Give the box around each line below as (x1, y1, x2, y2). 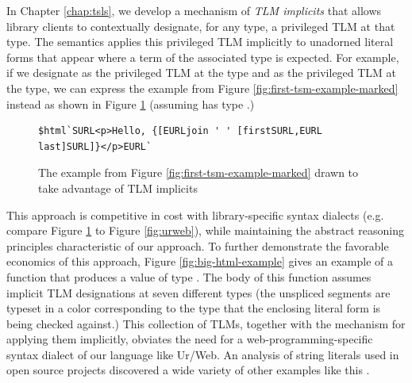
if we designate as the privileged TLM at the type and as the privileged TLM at (6, 64, 397, 81)
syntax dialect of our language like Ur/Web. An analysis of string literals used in (6, 346, 399, 362)
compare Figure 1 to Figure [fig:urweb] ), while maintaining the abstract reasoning (6, 222, 404, 239)
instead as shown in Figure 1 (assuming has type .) (6, 95, 255, 112)
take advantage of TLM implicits (38, 179, 198, 196)
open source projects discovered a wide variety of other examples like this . (6, 362, 370, 378)
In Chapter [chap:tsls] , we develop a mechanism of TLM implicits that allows (6, 2, 382, 18)
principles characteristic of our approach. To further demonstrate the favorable (6, 237, 389, 254)
